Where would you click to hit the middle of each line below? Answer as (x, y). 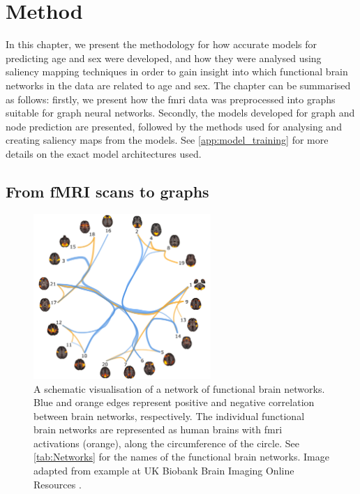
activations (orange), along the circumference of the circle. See (166, 443)
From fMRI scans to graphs (107, 191)
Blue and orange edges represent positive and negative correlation (174, 402)
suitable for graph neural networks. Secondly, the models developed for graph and (180, 113)
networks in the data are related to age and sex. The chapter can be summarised (178, 85)
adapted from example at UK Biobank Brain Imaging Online (164, 471)
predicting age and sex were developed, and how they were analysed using (164, 58)
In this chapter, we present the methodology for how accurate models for (162, 44)
